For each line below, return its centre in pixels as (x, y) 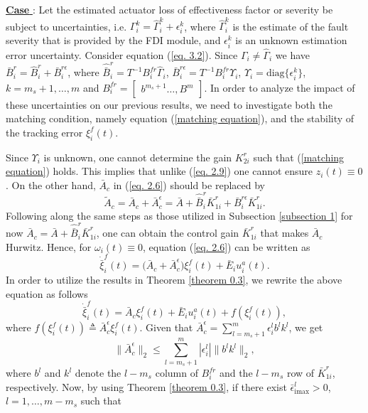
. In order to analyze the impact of (280, 87)
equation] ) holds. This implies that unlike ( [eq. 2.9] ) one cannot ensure (159, 171)
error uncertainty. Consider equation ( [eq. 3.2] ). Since (122, 54)
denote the (98, 372)
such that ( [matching (299, 157)
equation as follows (47, 293)
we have (293, 54)
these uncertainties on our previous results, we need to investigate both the (169, 104)
